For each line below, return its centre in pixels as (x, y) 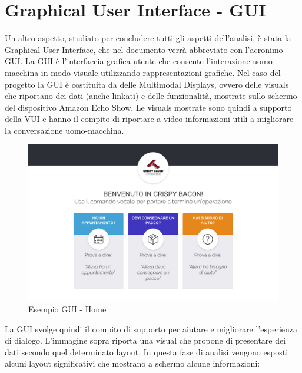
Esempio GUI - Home (67, 309)
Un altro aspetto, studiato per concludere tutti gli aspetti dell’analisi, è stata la (148, 38)
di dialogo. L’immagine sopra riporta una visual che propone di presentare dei (145, 340)
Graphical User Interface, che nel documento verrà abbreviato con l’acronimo (144, 49)
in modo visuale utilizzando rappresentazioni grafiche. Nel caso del (161, 72)
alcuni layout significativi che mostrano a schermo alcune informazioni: (132, 363)
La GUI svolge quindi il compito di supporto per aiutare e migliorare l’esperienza (151, 329)
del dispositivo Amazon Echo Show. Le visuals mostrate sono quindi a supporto (148, 107)
